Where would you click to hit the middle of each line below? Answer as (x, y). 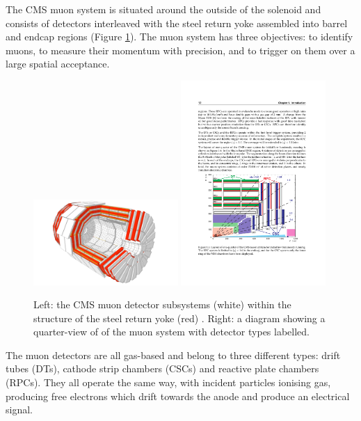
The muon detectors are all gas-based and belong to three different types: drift (173, 355)
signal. (19, 410)
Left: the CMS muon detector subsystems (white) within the (162, 304)
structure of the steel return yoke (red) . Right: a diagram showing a (179, 318)
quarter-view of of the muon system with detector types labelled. (171, 332)
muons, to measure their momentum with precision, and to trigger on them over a (180, 50)
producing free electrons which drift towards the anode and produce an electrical (178, 396)
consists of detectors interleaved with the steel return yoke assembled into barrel (177, 23)
